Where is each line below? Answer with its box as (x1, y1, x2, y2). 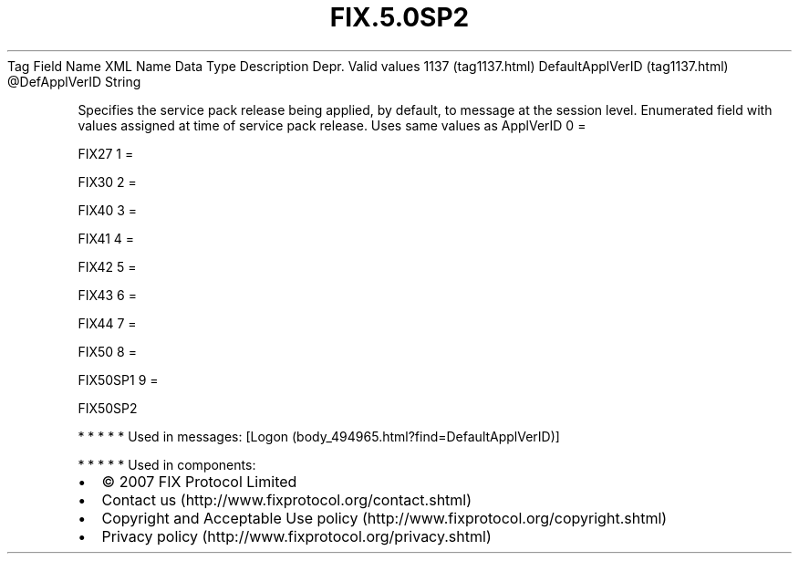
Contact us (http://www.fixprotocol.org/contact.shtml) (101, 490, 472, 509)
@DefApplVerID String (7, 73, 141, 89)
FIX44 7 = (78, 315, 137, 331)
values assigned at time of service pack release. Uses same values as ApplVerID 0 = (78, 117, 586, 133)
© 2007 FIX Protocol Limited (101, 472, 297, 491)
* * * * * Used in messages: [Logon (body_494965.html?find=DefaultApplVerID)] (78, 428, 560, 444)
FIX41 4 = (78, 230, 135, 246)
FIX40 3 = (78, 202, 138, 218)
